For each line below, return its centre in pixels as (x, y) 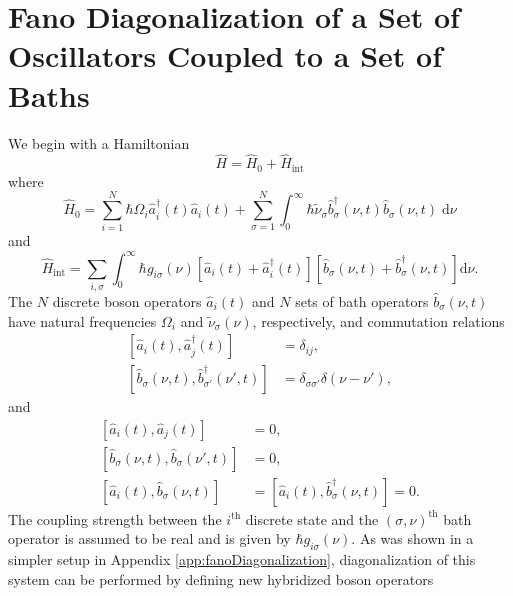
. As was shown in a (412, 538)
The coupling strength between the (115, 518)
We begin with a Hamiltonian (99, 142)
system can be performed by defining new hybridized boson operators (221, 578)
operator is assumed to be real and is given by (149, 538)
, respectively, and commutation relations (378, 320)
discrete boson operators (127, 300)
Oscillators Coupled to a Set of (225, 55)
